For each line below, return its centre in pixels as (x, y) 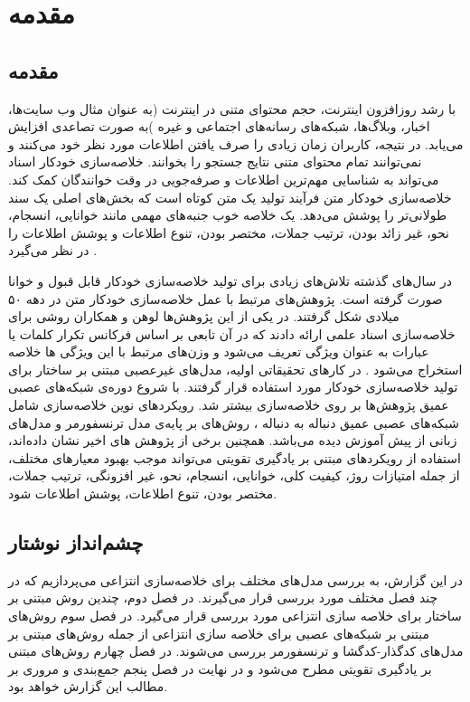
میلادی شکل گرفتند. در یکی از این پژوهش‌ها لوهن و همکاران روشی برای (204, 316)
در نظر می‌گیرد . (53, 250)
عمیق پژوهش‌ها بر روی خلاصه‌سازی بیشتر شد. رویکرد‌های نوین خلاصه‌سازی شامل (229, 405)
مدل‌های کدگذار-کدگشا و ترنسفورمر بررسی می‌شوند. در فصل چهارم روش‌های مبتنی (236, 651)
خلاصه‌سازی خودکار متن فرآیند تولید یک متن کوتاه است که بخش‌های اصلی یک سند (230, 197)
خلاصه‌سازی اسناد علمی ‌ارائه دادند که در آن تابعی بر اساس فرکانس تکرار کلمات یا (232, 333)
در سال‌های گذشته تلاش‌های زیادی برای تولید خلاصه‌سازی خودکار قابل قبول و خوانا (230, 280)
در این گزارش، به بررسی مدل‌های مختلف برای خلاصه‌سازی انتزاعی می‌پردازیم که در (236, 579)
